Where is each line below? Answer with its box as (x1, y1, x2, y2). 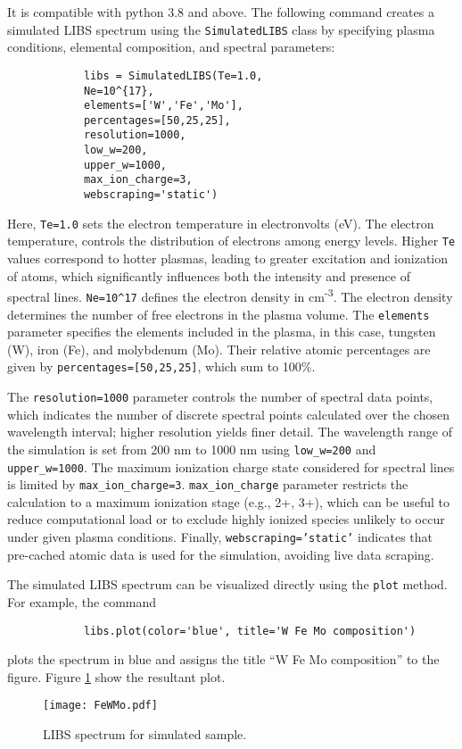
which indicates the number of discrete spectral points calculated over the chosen (7, 404, 450, 423)
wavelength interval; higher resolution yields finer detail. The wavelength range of (7, 422, 452, 441)
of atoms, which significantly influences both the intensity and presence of (7, 266, 410, 285)
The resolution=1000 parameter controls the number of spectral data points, (7, 387, 433, 406)
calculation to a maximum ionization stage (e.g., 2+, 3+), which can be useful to (7, 492, 450, 511)
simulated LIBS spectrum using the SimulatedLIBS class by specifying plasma (7, 20, 435, 38)
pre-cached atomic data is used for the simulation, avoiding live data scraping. (7, 545, 434, 563)
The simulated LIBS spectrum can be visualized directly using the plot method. (7, 575, 448, 594)
